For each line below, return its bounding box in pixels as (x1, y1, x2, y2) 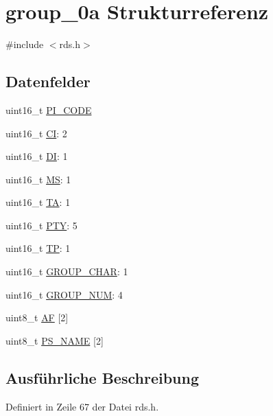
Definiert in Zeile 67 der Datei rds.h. (5, 399, 159, 413)
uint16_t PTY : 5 (5, 218, 78, 232)
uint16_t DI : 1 (5, 149, 68, 163)
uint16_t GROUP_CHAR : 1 (5, 264, 128, 279)
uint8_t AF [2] (5, 310, 69, 325)
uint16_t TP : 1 (5, 241, 71, 255)
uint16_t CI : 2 (5, 126, 67, 140)
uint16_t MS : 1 (5, 172, 71, 186)
